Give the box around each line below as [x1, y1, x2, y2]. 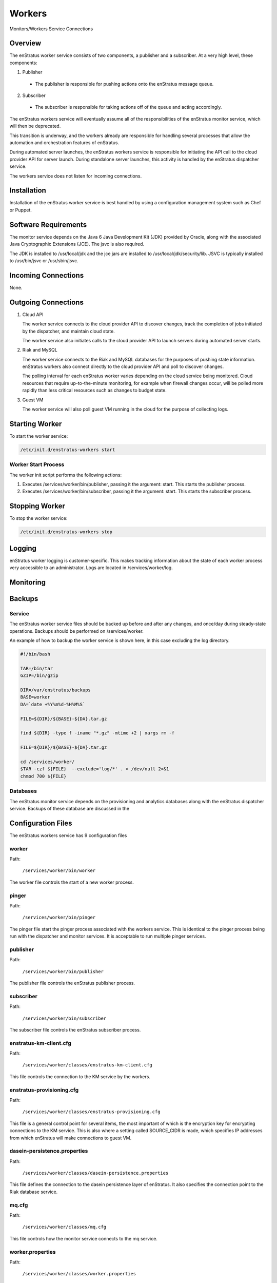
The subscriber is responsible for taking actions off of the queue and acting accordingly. [35, 104, 222, 110]
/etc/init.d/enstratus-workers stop [20, 529, 113, 535]
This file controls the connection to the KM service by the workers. [9, 1073, 151, 1080]
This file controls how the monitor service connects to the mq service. [9, 1235, 157, 1241]
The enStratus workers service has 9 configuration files [9, 832, 127, 839]
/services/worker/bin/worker [22, 868, 96, 873]
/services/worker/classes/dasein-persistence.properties [22, 1170, 169, 1176]
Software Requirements [9, 220, 87, 229]
